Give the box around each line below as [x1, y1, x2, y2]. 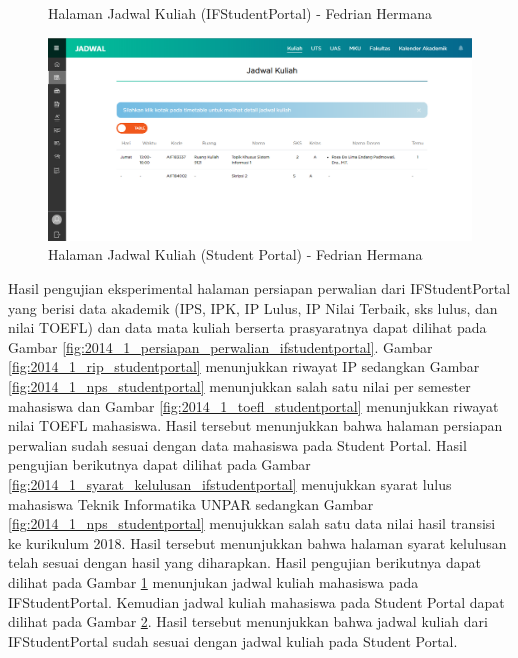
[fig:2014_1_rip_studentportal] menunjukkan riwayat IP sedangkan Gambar [8, 356, 480, 377]
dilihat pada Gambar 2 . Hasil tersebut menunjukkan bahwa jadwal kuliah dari [8, 611, 488, 632]
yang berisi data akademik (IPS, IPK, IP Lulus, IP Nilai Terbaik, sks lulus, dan [8, 297, 498, 318]
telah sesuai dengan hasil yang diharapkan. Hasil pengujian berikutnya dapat [8, 552, 481, 573]
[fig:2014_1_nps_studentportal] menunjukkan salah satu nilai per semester [8, 376, 471, 397]
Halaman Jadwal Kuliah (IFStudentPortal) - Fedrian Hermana [48, 3, 433, 23]
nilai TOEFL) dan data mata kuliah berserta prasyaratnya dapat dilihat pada [8, 317, 487, 338]
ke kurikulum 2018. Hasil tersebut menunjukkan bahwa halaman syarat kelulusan [8, 532, 507, 553]
